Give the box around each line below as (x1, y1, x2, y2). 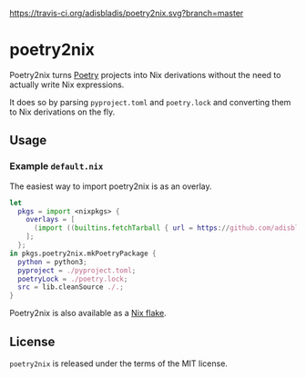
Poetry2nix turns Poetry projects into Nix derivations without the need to (9, 69, 281, 80)
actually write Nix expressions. (9, 79, 125, 90)
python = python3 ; (17, 257, 88, 266)
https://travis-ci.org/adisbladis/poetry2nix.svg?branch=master (9, 8, 244, 18)
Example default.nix (9, 160, 104, 173)
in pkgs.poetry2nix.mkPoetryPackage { (9, 249, 157, 258)
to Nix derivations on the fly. (9, 106, 116, 117)
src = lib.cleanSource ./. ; (17, 283, 125, 292)
